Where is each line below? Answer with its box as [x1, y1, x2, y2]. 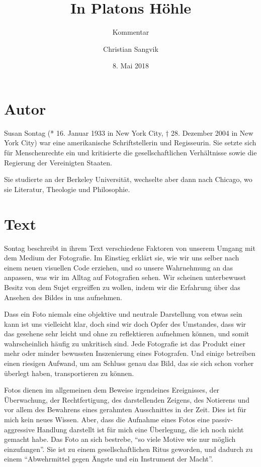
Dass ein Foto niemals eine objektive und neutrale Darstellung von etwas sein [4, 309, 242, 319]
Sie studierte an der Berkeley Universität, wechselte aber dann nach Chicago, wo [4, 174, 252, 184]
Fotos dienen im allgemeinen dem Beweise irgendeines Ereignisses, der [4, 385, 220, 395]
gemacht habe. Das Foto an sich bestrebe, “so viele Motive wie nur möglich [4, 434, 236, 444]
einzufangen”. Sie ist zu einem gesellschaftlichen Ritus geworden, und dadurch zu [4, 443, 253, 454]
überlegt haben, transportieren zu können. [4, 367, 134, 378]
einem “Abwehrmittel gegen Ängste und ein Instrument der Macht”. [4, 453, 213, 464]
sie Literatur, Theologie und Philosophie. [4, 183, 130, 194]
